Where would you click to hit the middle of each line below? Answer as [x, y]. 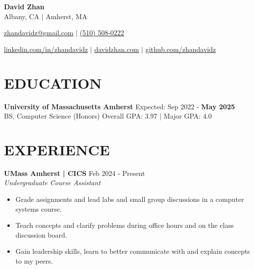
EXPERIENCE [57, 149]
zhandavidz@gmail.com [39, 33]
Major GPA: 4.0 [188, 116]
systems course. [38, 208]
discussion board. [41, 234]
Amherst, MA [66, 16]
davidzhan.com [117, 49]
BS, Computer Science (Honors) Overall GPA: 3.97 [81, 116]
